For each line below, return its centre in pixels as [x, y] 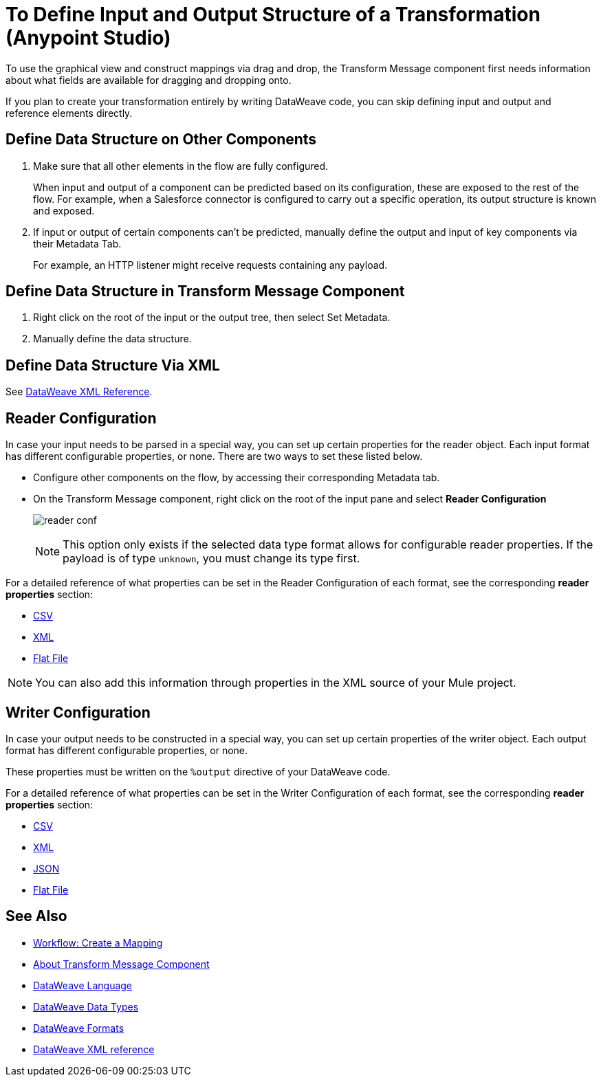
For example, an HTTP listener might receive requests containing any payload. [210, 265]
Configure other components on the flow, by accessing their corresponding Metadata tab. [237, 478]
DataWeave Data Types [86, 1006]
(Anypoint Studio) [88, 38]
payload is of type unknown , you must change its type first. [211, 559]
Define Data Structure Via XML [113, 365]
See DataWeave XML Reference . [79, 392]
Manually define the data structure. [112, 339]
